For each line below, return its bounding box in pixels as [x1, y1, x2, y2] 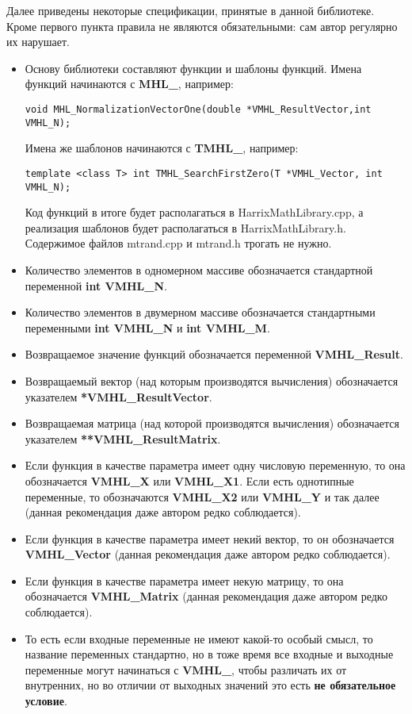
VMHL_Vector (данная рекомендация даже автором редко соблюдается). [25, 546, 391, 562]
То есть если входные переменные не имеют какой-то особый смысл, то [25, 630, 373, 647]
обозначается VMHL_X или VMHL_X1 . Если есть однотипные [25, 472, 354, 489]
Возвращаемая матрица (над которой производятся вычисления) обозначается [25, 415, 399, 432]
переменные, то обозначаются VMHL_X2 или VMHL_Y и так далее [25, 488, 380, 505]
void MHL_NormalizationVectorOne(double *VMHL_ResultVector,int [25, 103, 372, 115]
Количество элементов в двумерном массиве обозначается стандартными [25, 304, 376, 321]
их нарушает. [6, 33, 70, 50]
